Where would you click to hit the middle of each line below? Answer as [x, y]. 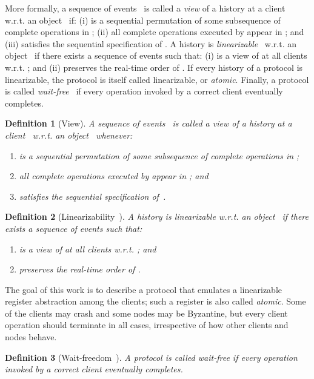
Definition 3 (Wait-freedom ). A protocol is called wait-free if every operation [151, 357]
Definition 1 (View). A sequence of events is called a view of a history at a [149, 123]
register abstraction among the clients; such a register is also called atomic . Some [155, 301]
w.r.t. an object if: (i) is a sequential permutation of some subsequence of [143, 20]
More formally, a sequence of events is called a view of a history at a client [145, 8]
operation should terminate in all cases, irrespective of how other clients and [147, 325]
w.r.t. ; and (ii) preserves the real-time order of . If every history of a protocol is [154, 67]
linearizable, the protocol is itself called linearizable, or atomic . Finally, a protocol [157, 79]
